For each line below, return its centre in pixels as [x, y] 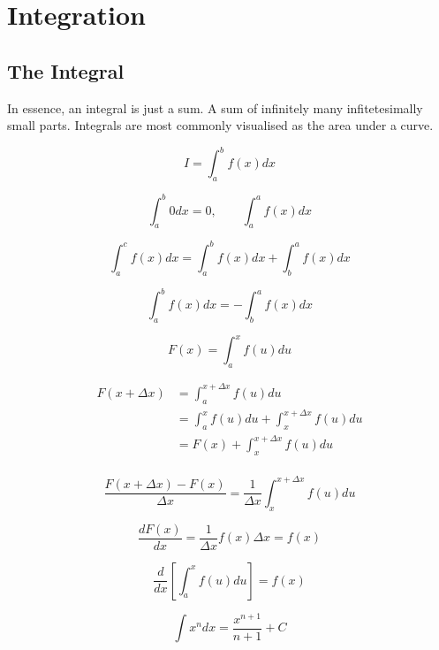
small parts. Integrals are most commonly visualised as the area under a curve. [220, 125]
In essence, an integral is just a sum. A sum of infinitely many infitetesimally [215, 107]
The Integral [66, 70]
